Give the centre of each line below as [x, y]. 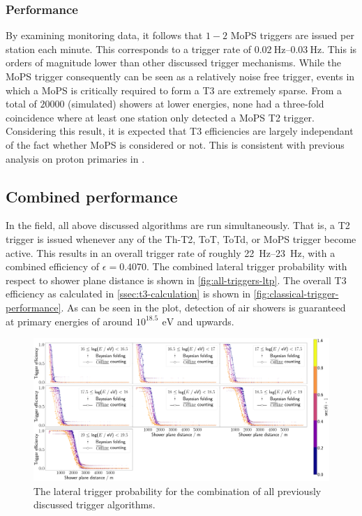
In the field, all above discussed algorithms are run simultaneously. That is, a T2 [178, 225]
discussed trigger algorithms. [95, 504]
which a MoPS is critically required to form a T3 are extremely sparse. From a [174, 90]
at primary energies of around [69, 321]
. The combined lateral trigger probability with [247, 266]
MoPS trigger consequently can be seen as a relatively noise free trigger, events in [180, 76]
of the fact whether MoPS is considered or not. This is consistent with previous [175, 144]
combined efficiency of [53, 266]
